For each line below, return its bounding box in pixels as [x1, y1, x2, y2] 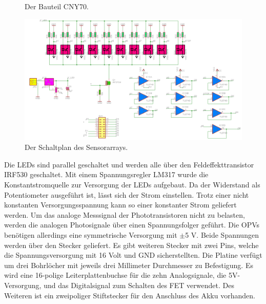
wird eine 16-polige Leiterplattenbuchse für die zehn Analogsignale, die [4, 270, 227, 280]
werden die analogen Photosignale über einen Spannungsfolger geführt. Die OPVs [4, 219, 260, 230]
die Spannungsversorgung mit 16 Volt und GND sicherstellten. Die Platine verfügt [4, 250, 262, 260]
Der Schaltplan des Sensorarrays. [25, 142, 128, 153]
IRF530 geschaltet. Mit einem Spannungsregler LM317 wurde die [4, 169, 209, 180]
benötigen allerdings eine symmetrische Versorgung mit [4, 229, 177, 240]
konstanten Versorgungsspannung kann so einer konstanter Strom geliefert [4, 199, 237, 210]
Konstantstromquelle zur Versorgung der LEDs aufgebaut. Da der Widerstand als [4, 179, 260, 189]
